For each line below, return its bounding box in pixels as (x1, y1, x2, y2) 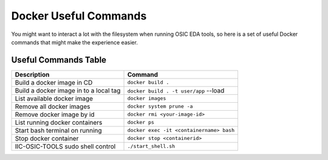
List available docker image (15, 94, 94, 103)
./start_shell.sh (127, 143, 176, 150)
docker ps (127, 119, 155, 126)
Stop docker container (15, 134, 79, 142)
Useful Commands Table (11, 55, 106, 65)
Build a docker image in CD (15, 78, 93, 86)
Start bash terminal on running (15, 126, 103, 134)
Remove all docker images (15, 102, 91, 111)
